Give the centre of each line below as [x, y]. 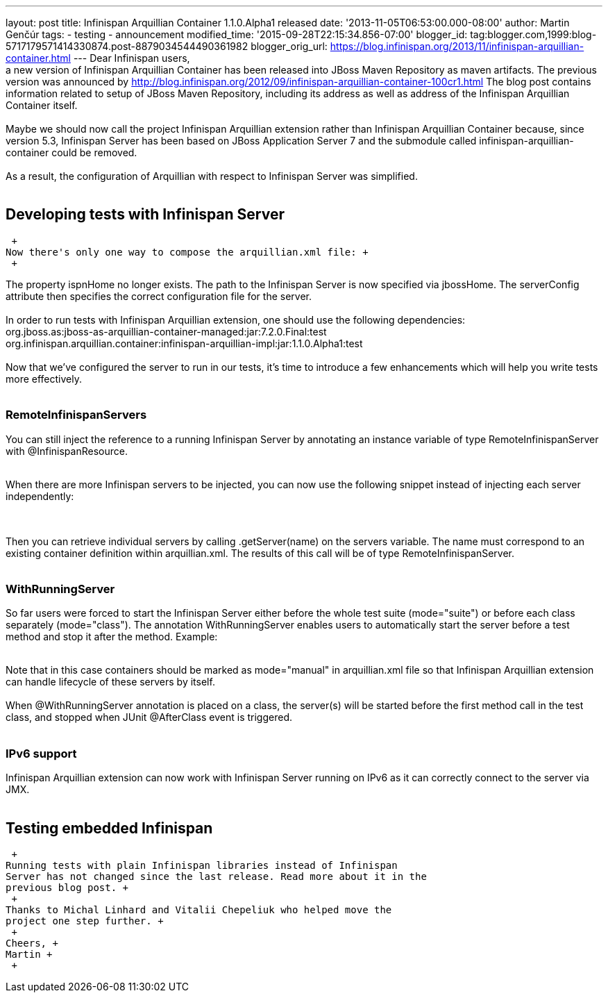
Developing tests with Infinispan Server [145, 215]
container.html [38, 58]
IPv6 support [41, 753]
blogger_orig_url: [289, 46]
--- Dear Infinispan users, [132, 58]
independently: [40, 496]
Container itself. [42, 105]
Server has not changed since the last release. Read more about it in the [216, 876]
